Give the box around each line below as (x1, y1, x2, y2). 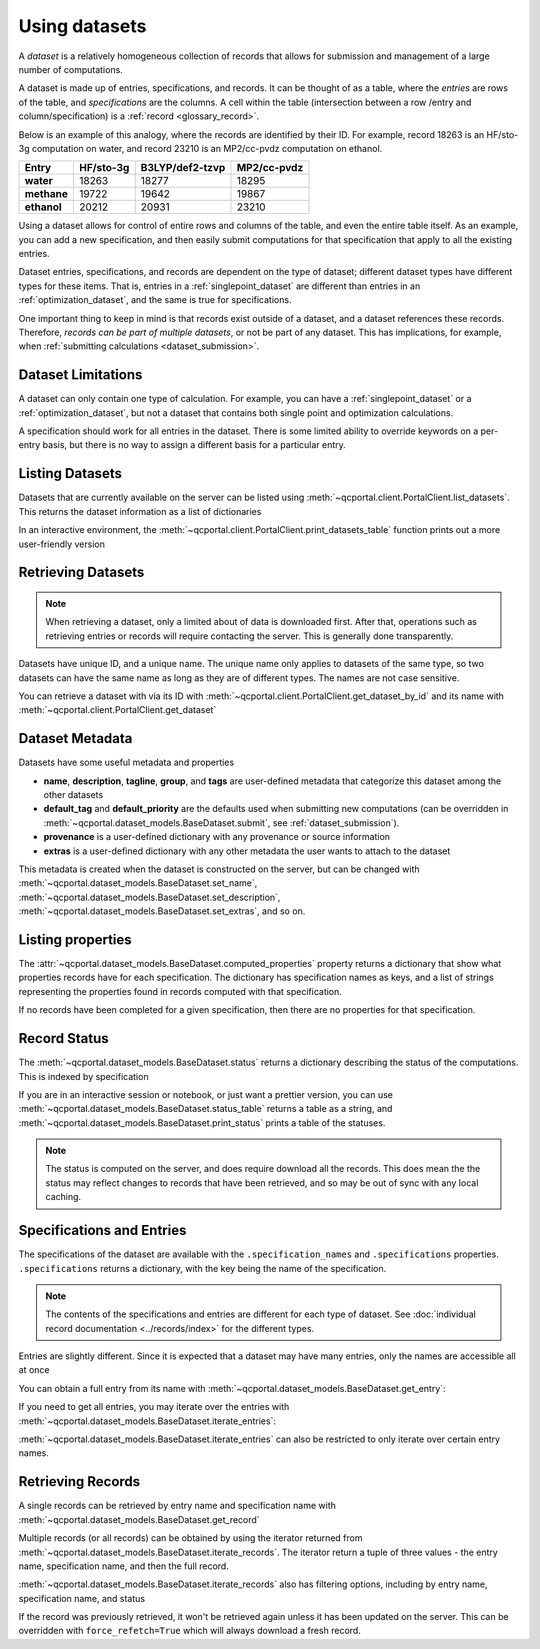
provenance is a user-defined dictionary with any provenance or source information (43, 831, 390, 843)
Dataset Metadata (18, 730, 133, 747)
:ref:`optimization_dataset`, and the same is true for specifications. (18, 294, 292, 306)
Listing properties (18, 931, 132, 948)
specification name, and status (18, 1592, 145, 1604)
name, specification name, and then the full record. (18, 1560, 229, 1572)
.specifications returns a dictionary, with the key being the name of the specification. (18, 1262, 387, 1274)
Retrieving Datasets (18, 564, 145, 581)
